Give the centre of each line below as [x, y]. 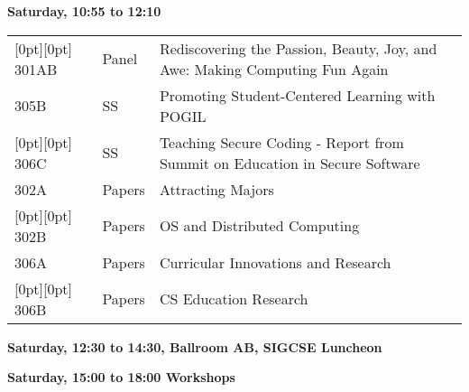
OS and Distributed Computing [259, 226]
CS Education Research [234, 299]
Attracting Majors [216, 189]
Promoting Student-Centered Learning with [297, 95]
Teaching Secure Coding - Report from [281, 142]
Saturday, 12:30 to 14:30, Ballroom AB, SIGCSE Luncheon [195, 346]
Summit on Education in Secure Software [290, 163]
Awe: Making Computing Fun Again [274, 69]
